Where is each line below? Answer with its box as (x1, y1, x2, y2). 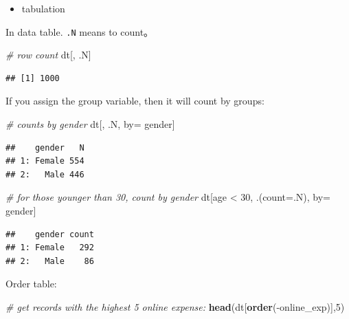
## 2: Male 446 (5, 169, 85, 179)
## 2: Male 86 (5, 256, 94, 266)
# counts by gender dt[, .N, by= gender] (5, 117, 175, 131)
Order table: (5, 276, 57, 291)
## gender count (5, 229, 94, 239)
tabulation (21, 1, 65, 15)
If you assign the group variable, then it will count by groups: (5, 93, 264, 108)
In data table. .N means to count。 (5, 24, 154, 38)
